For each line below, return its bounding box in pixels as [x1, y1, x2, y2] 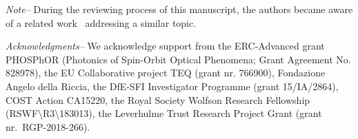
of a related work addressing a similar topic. [6, 15, 197, 30]
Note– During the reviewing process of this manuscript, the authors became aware [6, 2, 353, 16]
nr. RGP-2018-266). [6, 119, 90, 133]
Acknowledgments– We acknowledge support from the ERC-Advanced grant [6, 39, 325, 53]
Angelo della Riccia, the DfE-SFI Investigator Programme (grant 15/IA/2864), [6, 78, 339, 93]
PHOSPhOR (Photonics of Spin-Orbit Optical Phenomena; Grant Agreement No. [6, 52, 351, 66]
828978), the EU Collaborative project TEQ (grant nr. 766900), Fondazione [6, 65, 326, 80]
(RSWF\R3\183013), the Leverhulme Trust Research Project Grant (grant [6, 106, 322, 120]
